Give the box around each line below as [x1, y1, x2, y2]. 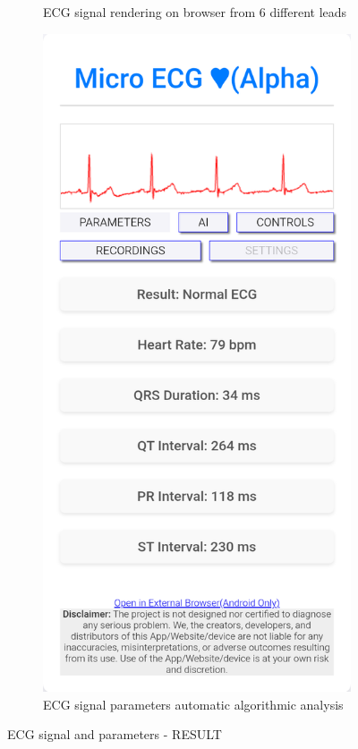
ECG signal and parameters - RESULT [7, 725, 222, 744]
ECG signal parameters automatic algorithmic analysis [43, 694, 344, 713]
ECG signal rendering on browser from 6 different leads [43, 3, 347, 21]
